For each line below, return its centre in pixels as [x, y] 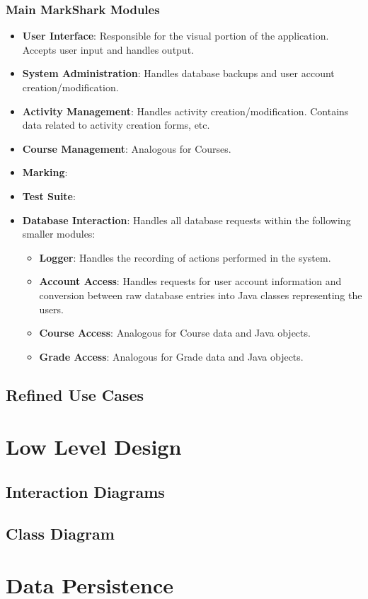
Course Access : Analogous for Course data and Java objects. [175, 333]
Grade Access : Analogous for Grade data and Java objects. [171, 356]
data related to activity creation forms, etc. [116, 125]
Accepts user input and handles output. [108, 49]
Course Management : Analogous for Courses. [127, 148]
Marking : [45, 172]
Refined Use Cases [75, 394]
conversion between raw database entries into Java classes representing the [201, 295]
